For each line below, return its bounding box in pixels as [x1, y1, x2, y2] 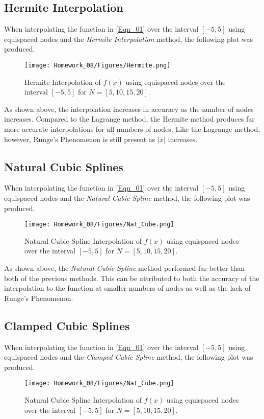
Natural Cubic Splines [4, 158, 123, 174]
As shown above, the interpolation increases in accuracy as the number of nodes [4, 103, 254, 114]
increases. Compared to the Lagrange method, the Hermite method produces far [4, 113, 255, 124]
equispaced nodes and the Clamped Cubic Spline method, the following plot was [4, 352, 253, 362]
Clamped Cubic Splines [4, 317, 130, 333]
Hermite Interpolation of [24, 76, 101, 87]
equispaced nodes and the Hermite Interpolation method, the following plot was [4, 33, 253, 44]
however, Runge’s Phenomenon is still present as [4, 133, 155, 144]
